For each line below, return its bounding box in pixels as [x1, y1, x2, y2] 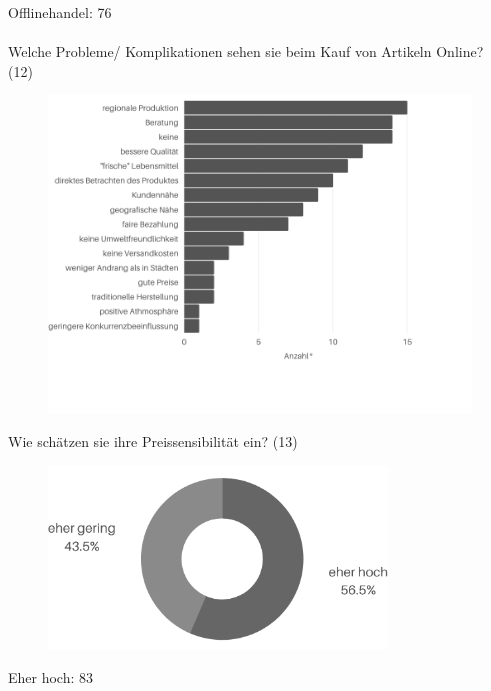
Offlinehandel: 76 [8, 2, 112, 22]
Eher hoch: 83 [8, 666, 94, 687]
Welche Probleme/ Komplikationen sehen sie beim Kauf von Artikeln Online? [8, 41, 484, 62]
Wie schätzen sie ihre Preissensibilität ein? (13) [8, 430, 298, 451]
